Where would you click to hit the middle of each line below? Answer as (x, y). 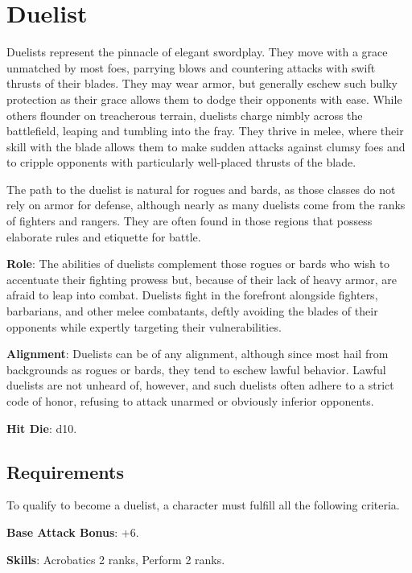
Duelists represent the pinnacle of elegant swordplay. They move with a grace (197, 52)
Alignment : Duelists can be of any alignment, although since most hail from (198, 354)
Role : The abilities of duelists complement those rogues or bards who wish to (198, 264)
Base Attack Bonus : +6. (73, 532)
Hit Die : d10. (42, 428)
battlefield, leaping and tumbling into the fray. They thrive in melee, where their (205, 131)
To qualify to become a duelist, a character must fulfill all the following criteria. (203, 505)
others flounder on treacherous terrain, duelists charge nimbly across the (185, 115)
